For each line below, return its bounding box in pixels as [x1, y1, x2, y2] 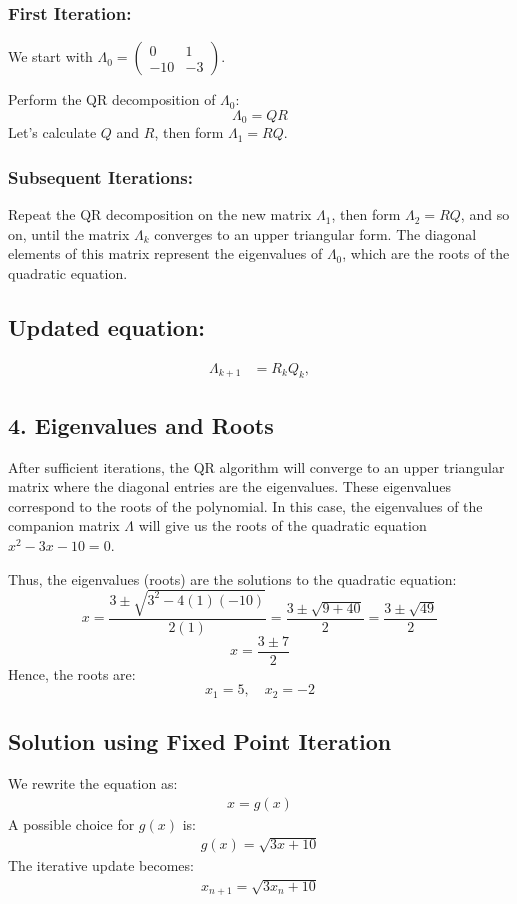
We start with [8, 46, 93, 67]
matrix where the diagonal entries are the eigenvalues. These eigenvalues [8, 476, 451, 497]
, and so [460, 204, 510, 225]
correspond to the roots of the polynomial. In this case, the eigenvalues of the [8, 495, 483, 516]
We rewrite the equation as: [8, 773, 178, 794]
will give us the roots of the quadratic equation [138, 515, 427, 536]
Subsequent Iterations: [8, 164, 193, 189]
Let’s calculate [8, 122, 97, 143]
